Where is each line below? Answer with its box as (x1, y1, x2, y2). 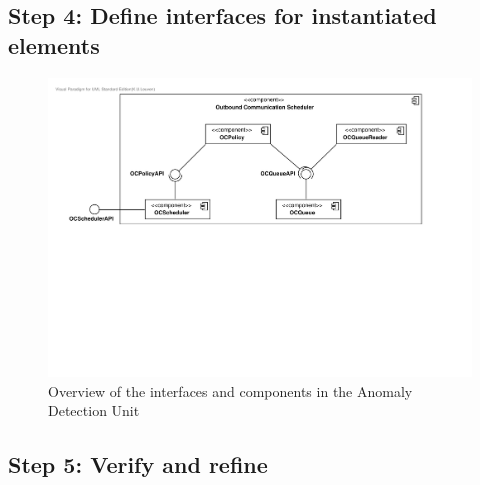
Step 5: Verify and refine (8, 449, 268, 480)
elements (8, 29, 100, 60)
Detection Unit (48, 400, 140, 421)
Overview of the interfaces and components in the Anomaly (48, 380, 413, 401)
